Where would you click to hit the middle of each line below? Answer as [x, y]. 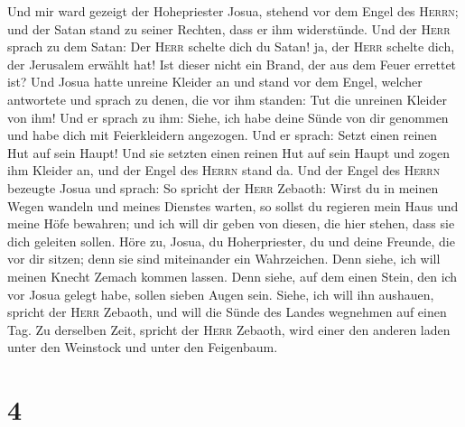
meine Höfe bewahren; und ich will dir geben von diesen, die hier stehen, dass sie [231, 223]
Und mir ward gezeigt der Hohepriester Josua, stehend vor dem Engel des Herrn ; [233, 11]
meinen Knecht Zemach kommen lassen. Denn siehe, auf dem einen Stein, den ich [232, 276]
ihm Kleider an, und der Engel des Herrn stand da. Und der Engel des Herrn [224, 170]
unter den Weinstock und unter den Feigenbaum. [143, 347]
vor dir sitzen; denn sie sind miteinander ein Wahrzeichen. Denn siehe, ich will [224, 259]
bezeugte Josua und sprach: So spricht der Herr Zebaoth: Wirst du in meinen [223, 187]
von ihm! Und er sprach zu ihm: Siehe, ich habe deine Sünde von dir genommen [228, 117]
